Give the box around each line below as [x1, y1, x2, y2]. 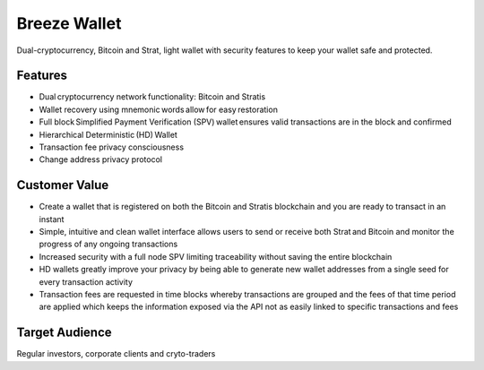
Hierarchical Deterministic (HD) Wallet [39, 129, 178, 140]
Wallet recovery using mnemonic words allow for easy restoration [39, 104, 278, 115]
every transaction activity [39, 276, 134, 287]
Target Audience [16, 325, 112, 340]
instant [39, 213, 65, 224]
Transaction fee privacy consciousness [39, 142, 184, 152]
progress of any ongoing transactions [39, 238, 178, 250]
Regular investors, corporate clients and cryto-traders [16, 348, 216, 359]
